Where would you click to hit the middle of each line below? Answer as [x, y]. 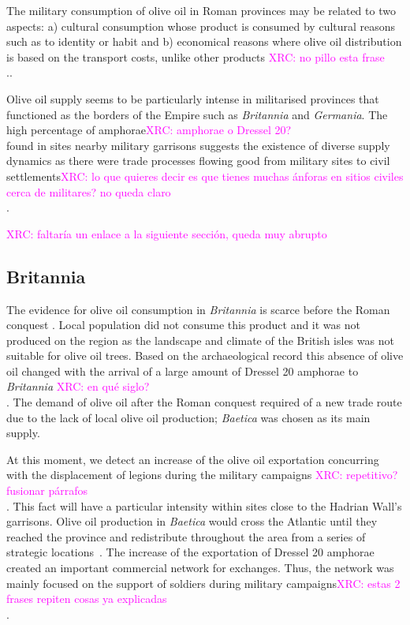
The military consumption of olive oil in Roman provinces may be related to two [201, 10]
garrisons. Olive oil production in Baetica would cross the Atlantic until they [192, 521]
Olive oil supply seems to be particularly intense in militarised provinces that [193, 98]
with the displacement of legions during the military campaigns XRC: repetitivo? [202, 475]
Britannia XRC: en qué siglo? [78, 386]
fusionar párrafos [47, 490]
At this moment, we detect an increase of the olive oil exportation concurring [193, 459]
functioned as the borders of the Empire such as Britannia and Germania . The [197, 114]
